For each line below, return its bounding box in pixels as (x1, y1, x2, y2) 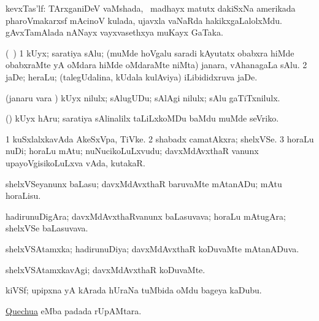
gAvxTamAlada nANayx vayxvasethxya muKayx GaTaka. (6, 26, 223, 39)
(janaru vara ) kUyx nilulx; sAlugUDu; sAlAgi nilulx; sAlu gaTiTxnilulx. (6, 91, 280, 104)
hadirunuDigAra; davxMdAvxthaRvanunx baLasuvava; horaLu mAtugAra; (6, 209, 286, 222)
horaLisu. (6, 189, 41, 202)
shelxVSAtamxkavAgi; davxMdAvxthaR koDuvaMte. (6, 263, 206, 276)
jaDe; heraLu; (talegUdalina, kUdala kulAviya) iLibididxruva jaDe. (6, 70, 258, 83)
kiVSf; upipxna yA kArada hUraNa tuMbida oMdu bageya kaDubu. (6, 284, 262, 296)
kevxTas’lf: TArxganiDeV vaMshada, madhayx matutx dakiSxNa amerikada (6, 2, 296, 14)
